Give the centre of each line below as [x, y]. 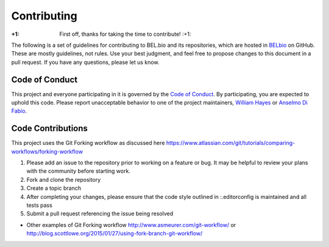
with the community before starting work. [79, 171]
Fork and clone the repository [64, 179]
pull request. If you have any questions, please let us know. [85, 62]
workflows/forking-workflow [47, 151]
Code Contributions [50, 129]
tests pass [40, 205]
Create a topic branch [54, 188]
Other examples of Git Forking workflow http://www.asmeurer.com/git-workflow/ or [131, 224]
